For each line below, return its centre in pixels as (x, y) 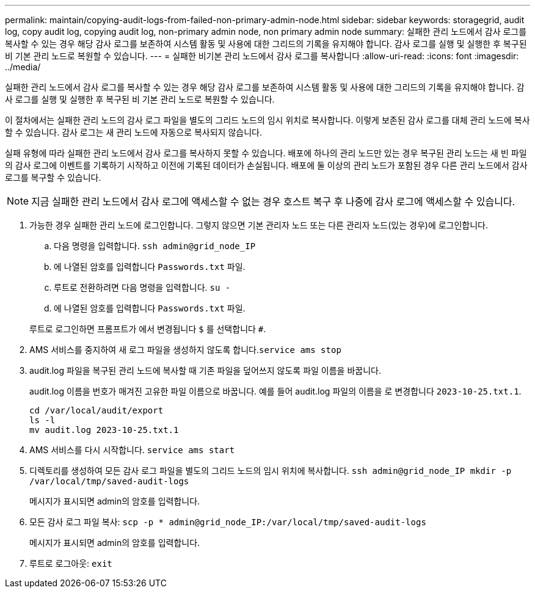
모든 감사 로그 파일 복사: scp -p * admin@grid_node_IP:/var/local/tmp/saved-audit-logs (228, 522)
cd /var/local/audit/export (96, 410)
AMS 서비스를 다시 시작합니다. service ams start (132, 450)
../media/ (23, 67)
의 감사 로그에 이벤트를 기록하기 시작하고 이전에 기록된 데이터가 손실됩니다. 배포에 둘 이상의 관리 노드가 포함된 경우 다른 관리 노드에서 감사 (266, 165)
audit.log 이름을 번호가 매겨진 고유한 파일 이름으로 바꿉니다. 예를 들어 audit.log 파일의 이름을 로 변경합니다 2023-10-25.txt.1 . (275, 391)
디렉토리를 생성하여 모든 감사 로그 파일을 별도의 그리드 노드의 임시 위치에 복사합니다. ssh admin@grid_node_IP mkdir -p (271, 471)
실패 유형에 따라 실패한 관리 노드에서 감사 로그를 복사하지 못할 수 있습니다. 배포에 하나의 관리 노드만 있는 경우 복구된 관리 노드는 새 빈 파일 (266, 153)
